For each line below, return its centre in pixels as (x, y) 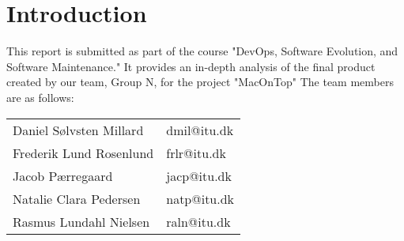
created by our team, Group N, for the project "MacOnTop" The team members (200, 82)
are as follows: (40, 97)
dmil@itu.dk (200, 130)
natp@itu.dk (200, 198)
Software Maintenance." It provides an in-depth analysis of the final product (191, 66)
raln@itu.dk (198, 221)
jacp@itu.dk (199, 175)
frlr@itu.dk (196, 153)
